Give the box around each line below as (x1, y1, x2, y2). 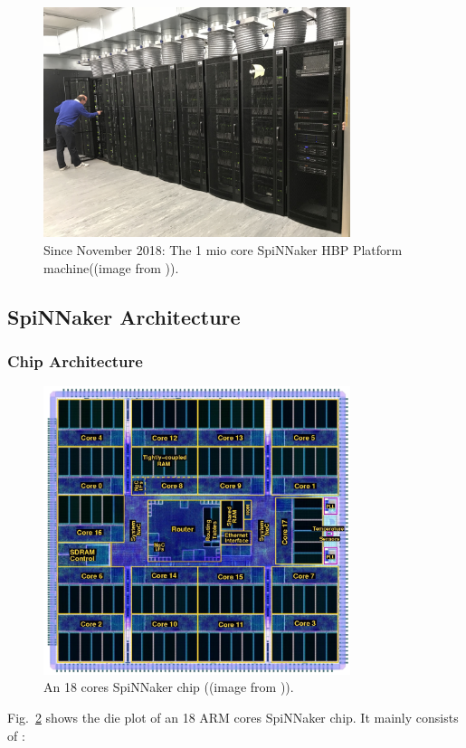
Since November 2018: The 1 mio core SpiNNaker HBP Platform (43, 240, 403, 259)
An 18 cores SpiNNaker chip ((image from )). (43, 677, 294, 696)
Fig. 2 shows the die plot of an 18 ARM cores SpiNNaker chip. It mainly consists (7, 708, 459, 726)
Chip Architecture (7, 349, 143, 372)
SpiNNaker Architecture (7, 302, 241, 330)
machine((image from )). (43, 258, 179, 277)
